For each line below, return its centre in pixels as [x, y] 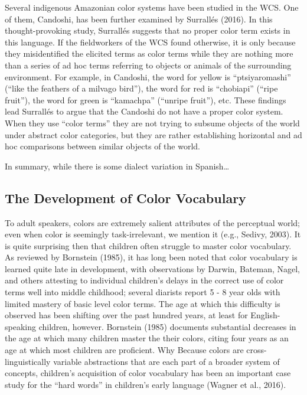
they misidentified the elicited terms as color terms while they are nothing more [149, 53]
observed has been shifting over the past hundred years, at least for [126, 315]
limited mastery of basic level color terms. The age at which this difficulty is [143, 303]
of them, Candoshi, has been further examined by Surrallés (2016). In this [139, 19]
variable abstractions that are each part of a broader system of [166, 361]
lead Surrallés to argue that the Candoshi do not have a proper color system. [144, 111]
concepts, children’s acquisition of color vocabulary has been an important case [148, 373]
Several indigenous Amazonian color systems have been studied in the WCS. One [152, 7]
